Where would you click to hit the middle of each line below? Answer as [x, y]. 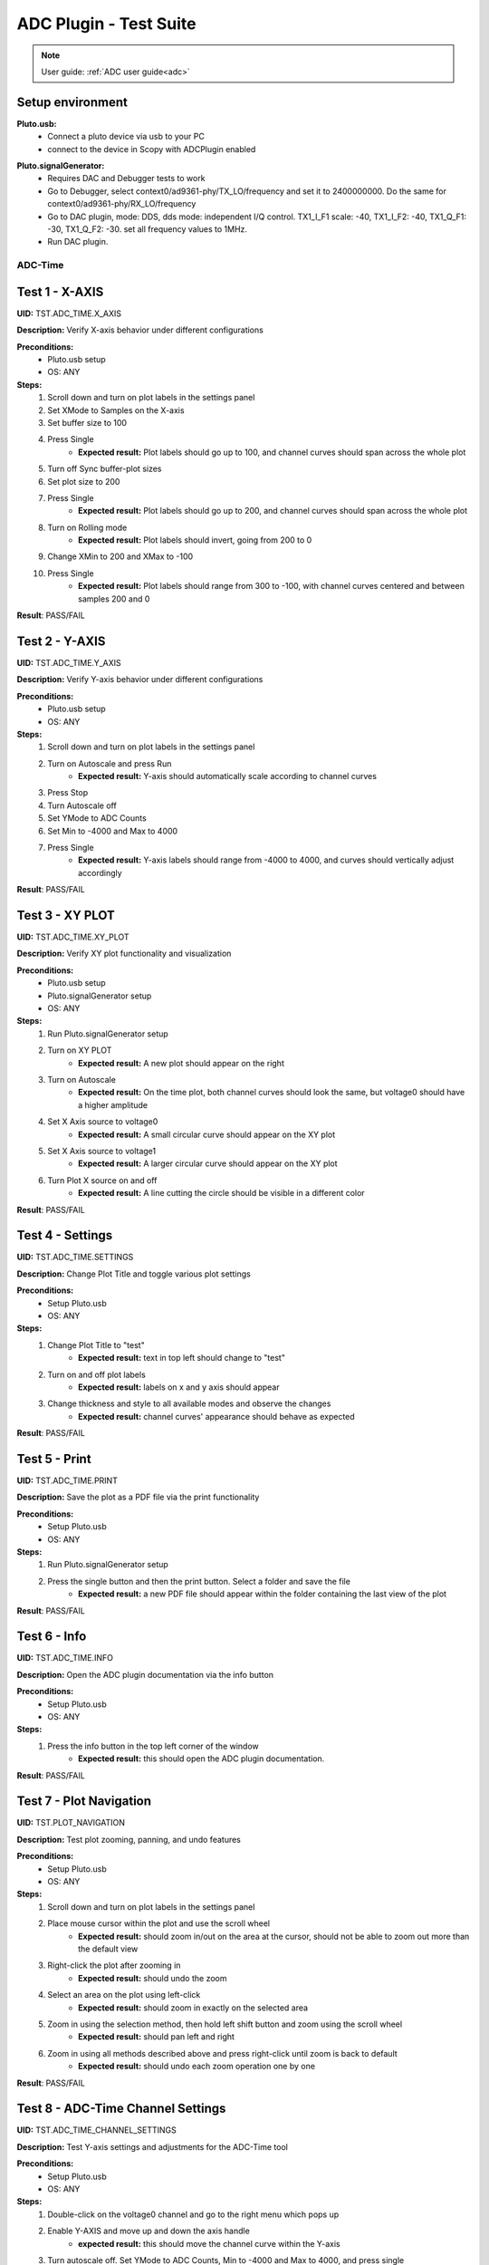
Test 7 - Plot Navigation [84, 1802]
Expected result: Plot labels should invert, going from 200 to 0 [195, 540]
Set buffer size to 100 [87, 422]
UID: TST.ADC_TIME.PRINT [67, 1480]
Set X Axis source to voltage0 [103, 1122]
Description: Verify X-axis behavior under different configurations [140, 330]
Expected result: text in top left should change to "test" [182, 1358]
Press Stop [68, 793]
